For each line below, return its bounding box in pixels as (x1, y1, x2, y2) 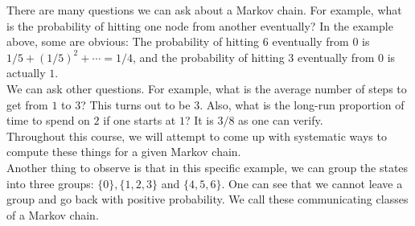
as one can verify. (238, 112, 323, 129)
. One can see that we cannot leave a (221, 175, 403, 191)
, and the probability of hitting (132, 48, 285, 65)
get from (6, 96, 48, 113)
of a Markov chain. (6, 206, 99, 223)
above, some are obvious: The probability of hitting (6, 33, 260, 50)
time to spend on (6, 112, 90, 129)
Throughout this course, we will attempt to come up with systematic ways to (6, 127, 387, 144)
